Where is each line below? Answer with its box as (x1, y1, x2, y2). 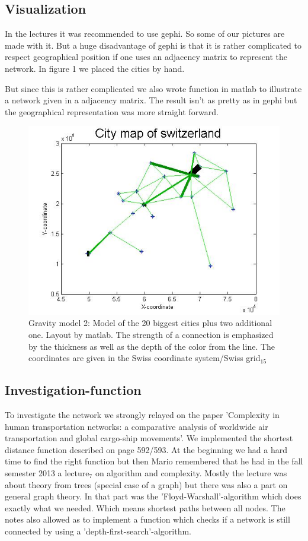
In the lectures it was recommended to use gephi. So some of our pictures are (5, 27, 285, 40)
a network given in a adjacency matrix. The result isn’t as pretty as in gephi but (5, 94, 297, 106)
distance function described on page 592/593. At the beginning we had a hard (5, 443, 288, 455)
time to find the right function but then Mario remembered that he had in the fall (5, 455, 303, 467)
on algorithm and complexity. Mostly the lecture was (95, 466, 287, 479)
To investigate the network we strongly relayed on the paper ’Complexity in (5, 408, 280, 420)
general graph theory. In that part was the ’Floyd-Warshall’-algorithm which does (5, 490, 301, 502)
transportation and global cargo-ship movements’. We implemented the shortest (5, 432, 293, 444)
